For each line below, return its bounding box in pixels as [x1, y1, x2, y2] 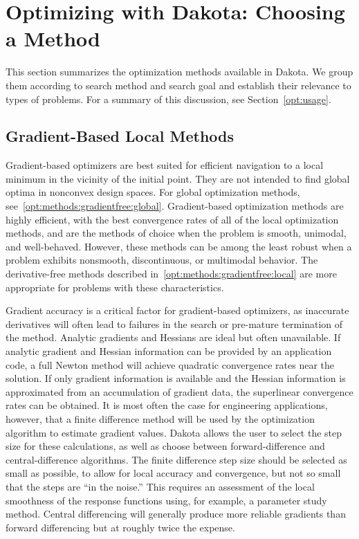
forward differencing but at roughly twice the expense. [6, 520, 235, 534]
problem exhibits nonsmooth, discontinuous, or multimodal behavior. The [6, 253, 318, 267]
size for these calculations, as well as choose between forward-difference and [6, 439, 325, 453]
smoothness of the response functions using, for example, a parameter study [6, 493, 327, 507]
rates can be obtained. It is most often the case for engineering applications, [6, 398, 328, 412]
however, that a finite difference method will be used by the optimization [6, 411, 315, 426]
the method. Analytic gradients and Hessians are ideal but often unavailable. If [6, 330, 341, 345]
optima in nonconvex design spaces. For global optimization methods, [6, 185, 300, 199]
